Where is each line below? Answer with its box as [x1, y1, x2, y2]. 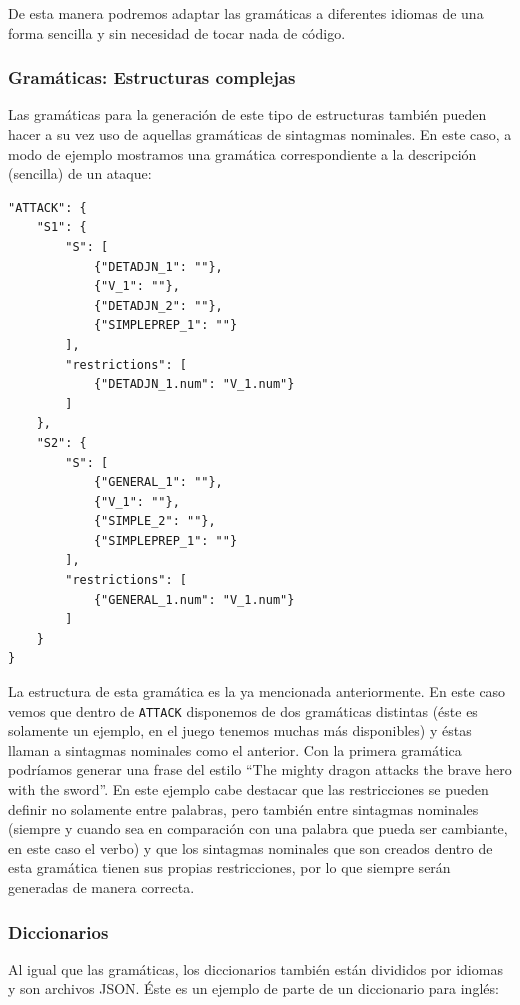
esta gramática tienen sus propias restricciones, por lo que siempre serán [8, 857, 451, 878]
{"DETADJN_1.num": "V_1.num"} [93, 377, 295, 392]
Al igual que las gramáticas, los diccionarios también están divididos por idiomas [8, 958, 503, 979]
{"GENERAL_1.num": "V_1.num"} [93, 592, 295, 607]
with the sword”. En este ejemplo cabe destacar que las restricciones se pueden [8, 779, 489, 800]
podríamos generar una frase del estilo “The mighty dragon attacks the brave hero [8, 759, 512, 780]
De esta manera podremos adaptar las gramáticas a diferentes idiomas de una [8, 3, 484, 23]
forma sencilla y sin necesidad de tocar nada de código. [8, 22, 346, 43]
